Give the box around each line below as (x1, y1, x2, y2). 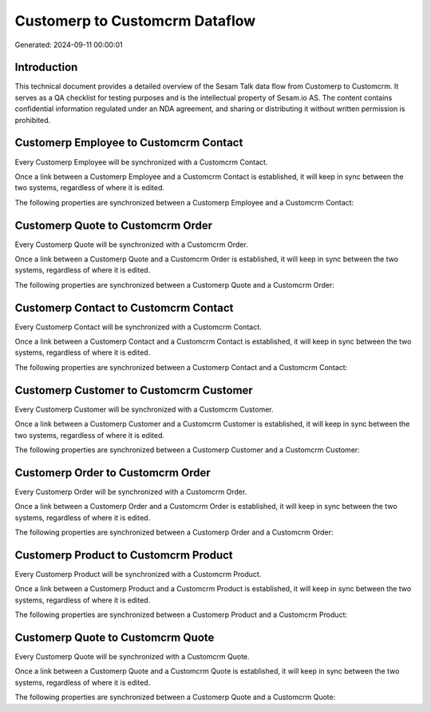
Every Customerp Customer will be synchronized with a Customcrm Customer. (14, 404, 275, 414)
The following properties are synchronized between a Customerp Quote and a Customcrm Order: (14, 280, 334, 289)
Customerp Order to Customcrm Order (14, 466, 211, 479)
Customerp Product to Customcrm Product (14, 548, 233, 562)
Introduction (14, 61, 78, 74)
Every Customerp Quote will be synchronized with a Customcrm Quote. (14, 652, 251, 661)
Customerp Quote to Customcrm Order (14, 218, 213, 232)
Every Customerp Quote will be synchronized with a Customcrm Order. (14, 240, 248, 249)
